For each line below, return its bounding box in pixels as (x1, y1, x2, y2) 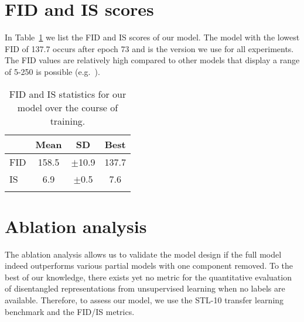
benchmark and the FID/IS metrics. (5, 305, 135, 317)
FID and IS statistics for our (9, 87, 127, 101)
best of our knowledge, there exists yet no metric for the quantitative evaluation (5, 270, 292, 283)
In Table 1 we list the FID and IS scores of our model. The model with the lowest (5, 31, 300, 43)
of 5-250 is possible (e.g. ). (5, 65, 100, 77)
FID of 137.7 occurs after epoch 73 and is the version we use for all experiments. (5, 42, 294, 54)
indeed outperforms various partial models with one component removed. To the (5, 259, 293, 272)
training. (50, 114, 86, 128)
